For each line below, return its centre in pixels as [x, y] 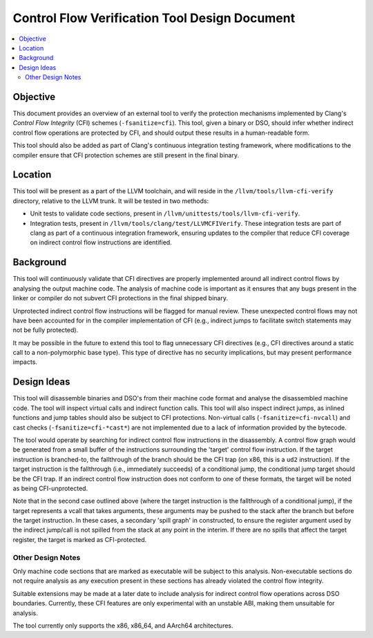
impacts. [25, 362]
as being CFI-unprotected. [50, 488]
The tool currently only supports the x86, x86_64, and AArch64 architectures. [123, 626]
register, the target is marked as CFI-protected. [80, 539]
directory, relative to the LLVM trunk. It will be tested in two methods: [111, 201]
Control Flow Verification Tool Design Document [154, 18]
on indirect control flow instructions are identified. [101, 242]
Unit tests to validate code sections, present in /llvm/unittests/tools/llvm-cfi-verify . [165, 213]
